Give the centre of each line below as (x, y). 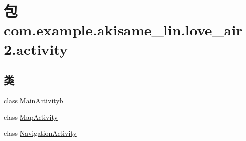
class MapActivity (31, 116)
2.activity (36, 49)
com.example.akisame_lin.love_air (123, 30)
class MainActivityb (34, 100)
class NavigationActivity (40, 133)
